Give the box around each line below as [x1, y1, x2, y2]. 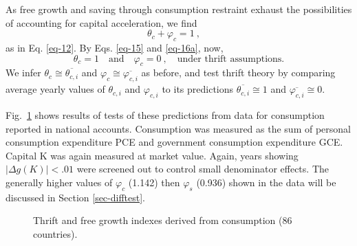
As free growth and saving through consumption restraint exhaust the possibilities [6, 2, 352, 16]
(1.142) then [128, 175, 180, 189]
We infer [6, 65, 41, 80]
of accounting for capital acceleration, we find [6, 15, 197, 30]
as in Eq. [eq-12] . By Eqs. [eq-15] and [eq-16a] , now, [6, 40, 224, 54]
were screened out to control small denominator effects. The [76, 161, 329, 176]
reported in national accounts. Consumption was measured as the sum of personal [6, 121, 351, 135]
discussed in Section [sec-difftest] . [6, 190, 145, 204]
